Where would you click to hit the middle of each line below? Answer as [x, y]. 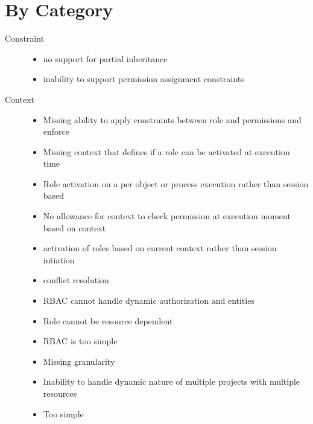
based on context [74, 227]
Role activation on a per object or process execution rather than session [176, 183]
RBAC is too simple [80, 341]
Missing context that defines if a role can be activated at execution [166, 151]
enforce [56, 131]
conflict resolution [76, 280]
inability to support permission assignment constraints [144, 79]
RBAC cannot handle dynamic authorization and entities [149, 300]
